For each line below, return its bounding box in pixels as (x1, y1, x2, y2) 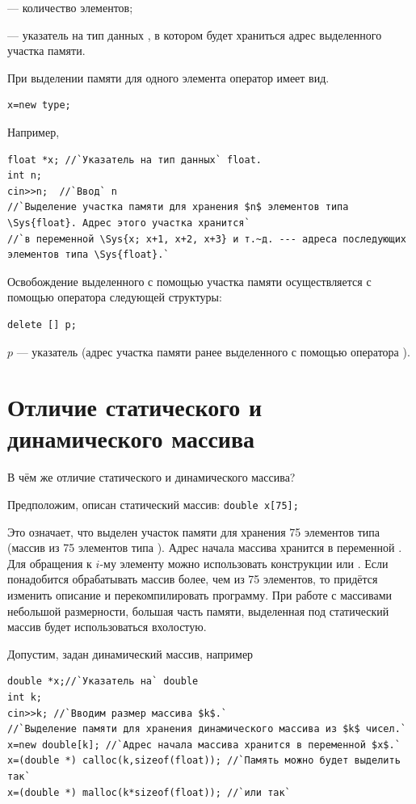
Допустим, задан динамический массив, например (7, 645, 254, 662)
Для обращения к (7, 554, 92, 571)
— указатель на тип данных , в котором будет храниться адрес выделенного (7, 26, 382, 43)
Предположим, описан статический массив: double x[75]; (7, 496, 299, 512)
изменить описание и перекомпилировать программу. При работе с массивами (7, 587, 393, 604)
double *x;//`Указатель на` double (7, 676, 199, 688)
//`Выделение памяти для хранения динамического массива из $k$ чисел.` (7, 723, 406, 735)
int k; (7, 692, 42, 703)
